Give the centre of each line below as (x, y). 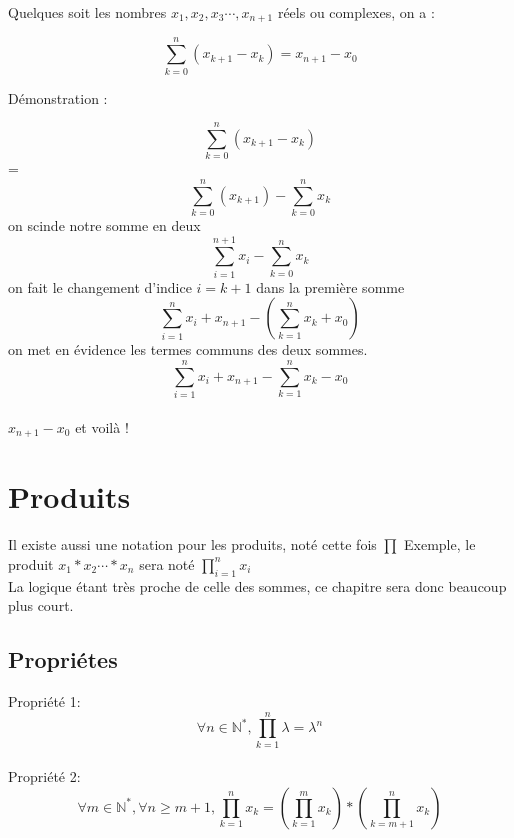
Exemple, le (440, 544)
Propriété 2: (44, 776)
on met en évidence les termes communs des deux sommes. (188, 349)
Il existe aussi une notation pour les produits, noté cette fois (192, 544)
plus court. (41, 605)
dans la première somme (330, 286)
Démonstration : (58, 97)
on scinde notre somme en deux (104, 225)
